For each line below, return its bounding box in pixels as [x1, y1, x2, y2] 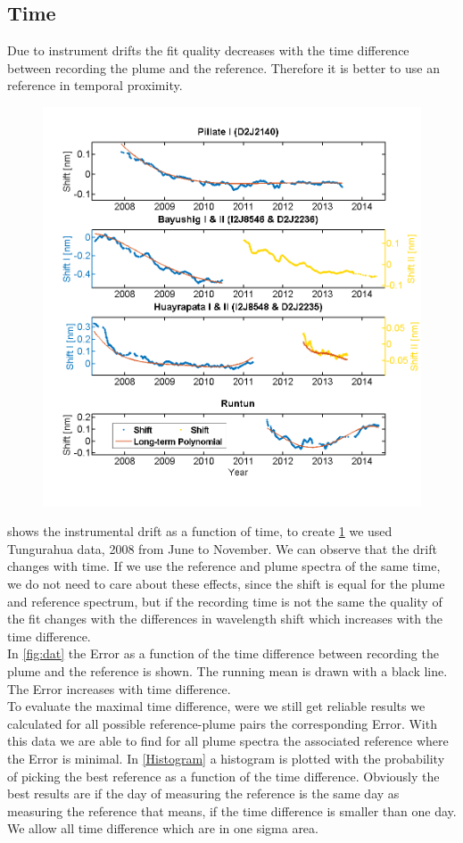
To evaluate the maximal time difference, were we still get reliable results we [7, 697, 426, 715]
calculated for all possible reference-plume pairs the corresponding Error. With [7, 714, 437, 732]
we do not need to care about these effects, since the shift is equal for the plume [7, 574, 445, 593]
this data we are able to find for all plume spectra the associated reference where [7, 731, 449, 750]
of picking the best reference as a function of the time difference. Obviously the [7, 766, 440, 785]
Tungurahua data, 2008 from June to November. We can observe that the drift [7, 539, 437, 558]
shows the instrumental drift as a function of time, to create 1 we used [7, 522, 393, 541]
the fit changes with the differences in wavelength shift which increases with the [7, 609, 443, 628]
